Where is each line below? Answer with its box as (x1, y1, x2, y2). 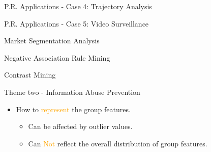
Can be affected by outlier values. (28, 121, 133, 132)
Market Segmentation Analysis (4, 35, 100, 46)
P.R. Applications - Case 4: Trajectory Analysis (4, 1, 152, 11)
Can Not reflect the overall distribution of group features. (28, 138, 207, 148)
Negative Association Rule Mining (4, 52, 110, 63)
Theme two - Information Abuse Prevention (4, 86, 140, 97)
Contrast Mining (4, 69, 56, 80)
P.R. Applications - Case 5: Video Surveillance (4, 18, 149, 29)
